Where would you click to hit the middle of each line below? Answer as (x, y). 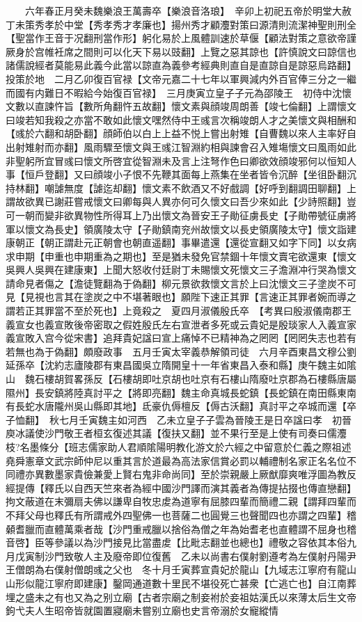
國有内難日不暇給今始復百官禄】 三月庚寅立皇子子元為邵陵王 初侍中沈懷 (183, 92)
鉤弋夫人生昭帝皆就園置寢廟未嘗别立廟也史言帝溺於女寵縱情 (142, 611)
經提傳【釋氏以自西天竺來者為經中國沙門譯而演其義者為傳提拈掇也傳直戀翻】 (181, 487)
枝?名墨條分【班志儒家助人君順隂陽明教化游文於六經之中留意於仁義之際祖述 (179, 447)
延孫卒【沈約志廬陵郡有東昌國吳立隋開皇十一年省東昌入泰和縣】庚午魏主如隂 (181, 365)
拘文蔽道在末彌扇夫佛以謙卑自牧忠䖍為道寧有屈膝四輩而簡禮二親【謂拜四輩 (176, 501)
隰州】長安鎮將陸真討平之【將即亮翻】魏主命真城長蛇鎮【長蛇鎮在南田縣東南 (181, 392)
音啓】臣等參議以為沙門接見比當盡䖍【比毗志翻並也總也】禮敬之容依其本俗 (176, 542)
